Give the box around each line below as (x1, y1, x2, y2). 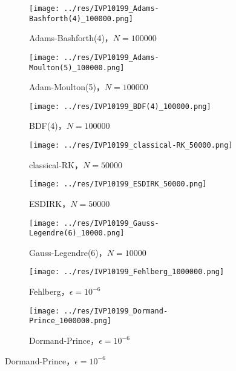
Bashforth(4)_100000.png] (29, 14, 133, 23)
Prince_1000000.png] (29, 317, 112, 326)
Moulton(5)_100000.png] (29, 63, 125, 72)
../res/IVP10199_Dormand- (64, 306, 168, 315)
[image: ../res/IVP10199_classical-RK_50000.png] (29, 141, 233, 150)
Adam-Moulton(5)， (29, 80, 105, 93)
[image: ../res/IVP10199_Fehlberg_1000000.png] (29, 268, 225, 277)
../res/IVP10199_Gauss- (64, 218, 159, 228)
